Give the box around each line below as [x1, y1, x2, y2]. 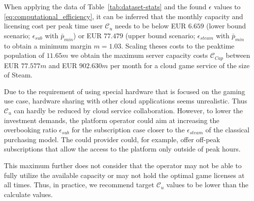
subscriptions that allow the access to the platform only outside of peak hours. [4, 144, 241, 154]
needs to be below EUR [115, 21, 186, 31]
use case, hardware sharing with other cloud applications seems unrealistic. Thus [4, 96, 247, 106]
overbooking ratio [4, 125, 57, 135]
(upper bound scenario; [125, 30, 195, 40]
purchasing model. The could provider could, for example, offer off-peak [4, 134, 220, 144]
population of [4, 50, 44, 60]
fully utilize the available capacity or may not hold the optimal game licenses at [4, 170, 245, 180]
